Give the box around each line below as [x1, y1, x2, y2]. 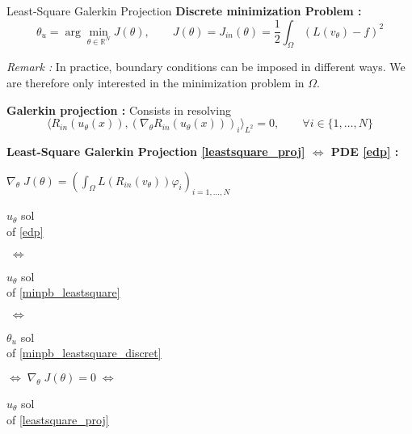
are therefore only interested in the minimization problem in [6, 74, 305, 91]
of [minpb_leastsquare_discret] [6, 344, 162, 361]
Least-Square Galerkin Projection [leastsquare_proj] [6, 142, 305, 159]
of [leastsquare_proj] [6, 411, 109, 428]
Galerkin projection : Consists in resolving [6, 101, 231, 118]
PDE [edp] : [330, 142, 399, 159]
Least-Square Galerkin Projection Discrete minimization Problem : [6, 2, 362, 19]
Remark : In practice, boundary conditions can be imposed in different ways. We [6, 58, 406, 75]
